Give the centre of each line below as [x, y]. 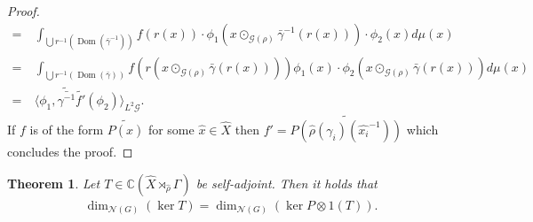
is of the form [67, 129]
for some [171, 129]
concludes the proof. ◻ [70, 151]
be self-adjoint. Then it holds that [286, 183]
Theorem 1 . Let [54, 183]
